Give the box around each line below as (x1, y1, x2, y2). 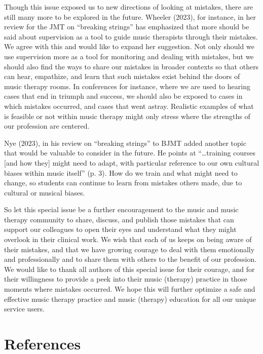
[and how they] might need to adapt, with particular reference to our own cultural (4, 157, 259, 168)
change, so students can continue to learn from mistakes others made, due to (4, 177, 242, 188)
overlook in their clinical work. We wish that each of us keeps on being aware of (4, 234, 252, 245)
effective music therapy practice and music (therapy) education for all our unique (4, 293, 256, 304)
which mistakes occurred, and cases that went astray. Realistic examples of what (4, 100, 254, 111)
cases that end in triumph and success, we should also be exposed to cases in (4, 91, 243, 101)
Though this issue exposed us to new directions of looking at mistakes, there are (4, 2, 253, 12)
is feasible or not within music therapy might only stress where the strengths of (4, 110, 250, 121)
